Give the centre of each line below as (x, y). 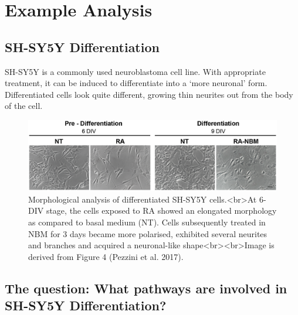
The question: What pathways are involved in (146, 288)
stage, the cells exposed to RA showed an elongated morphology (161, 210)
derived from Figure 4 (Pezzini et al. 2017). (106, 256)
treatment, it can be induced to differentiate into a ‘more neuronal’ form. (136, 83)
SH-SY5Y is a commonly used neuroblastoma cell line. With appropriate (135, 71)
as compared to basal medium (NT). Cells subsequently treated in (147, 222)
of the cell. (24, 106)
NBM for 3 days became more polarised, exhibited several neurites (148, 233)
